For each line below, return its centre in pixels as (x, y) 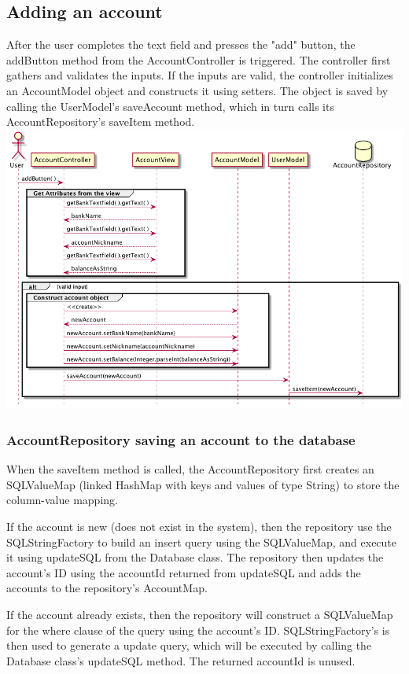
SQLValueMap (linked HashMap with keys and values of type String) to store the (203, 484)
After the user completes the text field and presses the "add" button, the (181, 44)
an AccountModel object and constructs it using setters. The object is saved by (197, 90)
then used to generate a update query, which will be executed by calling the (189, 645)
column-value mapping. (62, 500)
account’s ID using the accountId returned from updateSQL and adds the (184, 572)
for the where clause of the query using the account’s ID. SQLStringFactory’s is (198, 630)
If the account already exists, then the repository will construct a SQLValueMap (200, 614)
